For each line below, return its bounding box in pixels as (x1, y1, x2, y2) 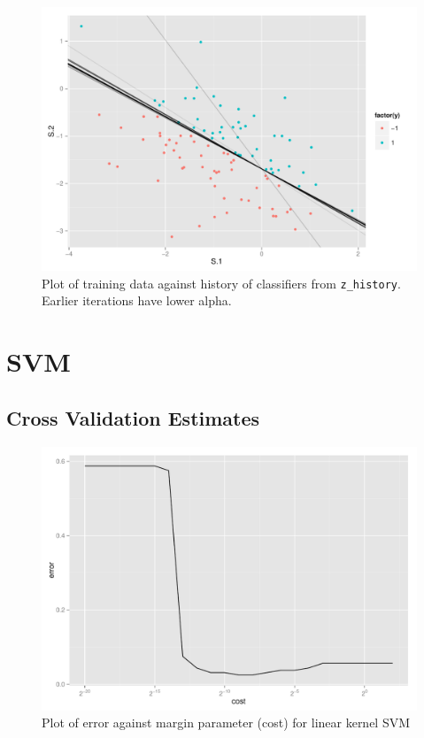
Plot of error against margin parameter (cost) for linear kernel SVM (42, 713, 411, 732)
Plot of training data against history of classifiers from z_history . (42, 273, 401, 292)
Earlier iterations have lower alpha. (42, 291, 232, 310)
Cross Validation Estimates (6, 404, 260, 431)
